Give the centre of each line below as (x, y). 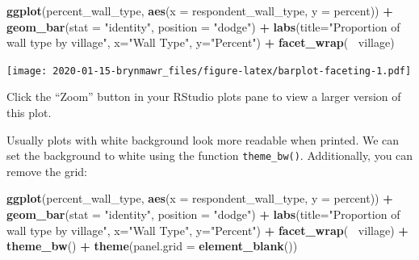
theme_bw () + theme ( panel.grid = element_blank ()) (152, 246)
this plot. (29, 113)
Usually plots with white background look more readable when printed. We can (203, 139)
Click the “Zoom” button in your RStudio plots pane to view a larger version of (204, 96)
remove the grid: (47, 171)
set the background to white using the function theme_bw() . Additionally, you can (210, 155)
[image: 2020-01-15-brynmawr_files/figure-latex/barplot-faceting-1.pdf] (209, 71)
